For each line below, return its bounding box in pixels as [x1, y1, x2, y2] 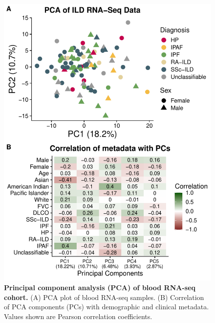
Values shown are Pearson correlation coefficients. [4, 311, 152, 321]
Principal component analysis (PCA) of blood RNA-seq [4, 282, 196, 292]
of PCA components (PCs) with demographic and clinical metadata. [4, 301, 209, 312]
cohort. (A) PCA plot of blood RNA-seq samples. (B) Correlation [4, 292, 204, 302]
